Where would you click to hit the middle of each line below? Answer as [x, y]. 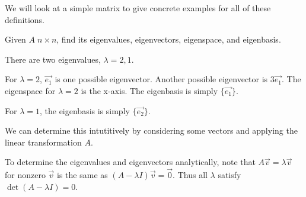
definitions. [25, 19]
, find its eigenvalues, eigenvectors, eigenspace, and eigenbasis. [169, 39]
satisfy [230, 175]
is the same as [82, 175]
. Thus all [190, 175]
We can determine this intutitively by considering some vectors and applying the [151, 130]
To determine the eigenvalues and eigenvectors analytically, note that [130, 162]
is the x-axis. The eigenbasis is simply [149, 90]
